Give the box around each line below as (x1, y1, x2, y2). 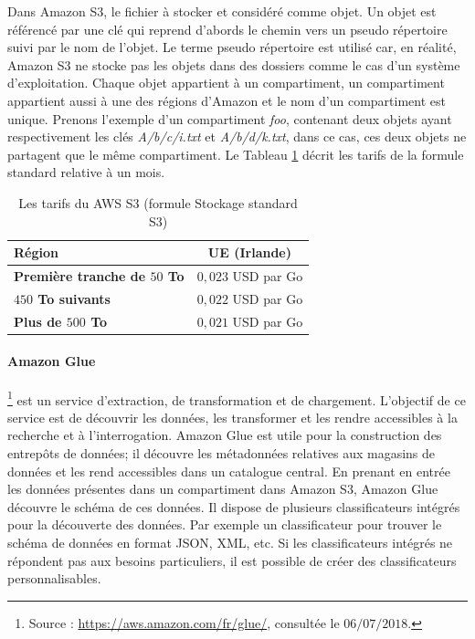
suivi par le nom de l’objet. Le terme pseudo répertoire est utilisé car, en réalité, (7, 37, 457, 57)
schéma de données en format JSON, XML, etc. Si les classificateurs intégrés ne (7, 532, 453, 551)
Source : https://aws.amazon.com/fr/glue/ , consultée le (28, 613, 340, 632)
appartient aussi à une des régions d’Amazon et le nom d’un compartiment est (7, 90, 446, 110)
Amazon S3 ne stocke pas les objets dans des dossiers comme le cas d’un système (7, 55, 460, 74)
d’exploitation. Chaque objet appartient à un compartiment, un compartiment (7, 73, 445, 92)
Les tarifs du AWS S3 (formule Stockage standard (18, 193, 298, 212)
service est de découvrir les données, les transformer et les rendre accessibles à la (7, 407, 458, 426)
